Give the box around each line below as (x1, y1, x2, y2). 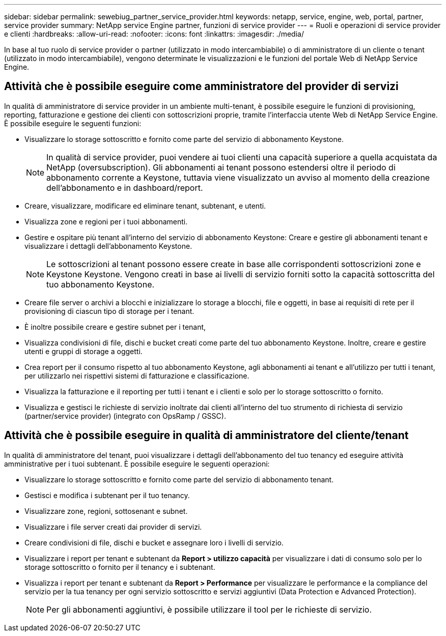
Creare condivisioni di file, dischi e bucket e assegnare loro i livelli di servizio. (24, 538, 284, 547)
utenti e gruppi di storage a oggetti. (24, 346, 143, 356)
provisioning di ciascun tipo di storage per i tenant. (24, 306, 194, 315)
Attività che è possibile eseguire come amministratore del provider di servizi (4, 80, 399, 93)
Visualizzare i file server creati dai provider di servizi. (24, 522, 202, 531)
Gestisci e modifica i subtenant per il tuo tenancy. (24, 490, 190, 500)
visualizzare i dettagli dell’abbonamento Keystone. (24, 241, 192, 250)
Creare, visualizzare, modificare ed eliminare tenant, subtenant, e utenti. (24, 201, 266, 210)
